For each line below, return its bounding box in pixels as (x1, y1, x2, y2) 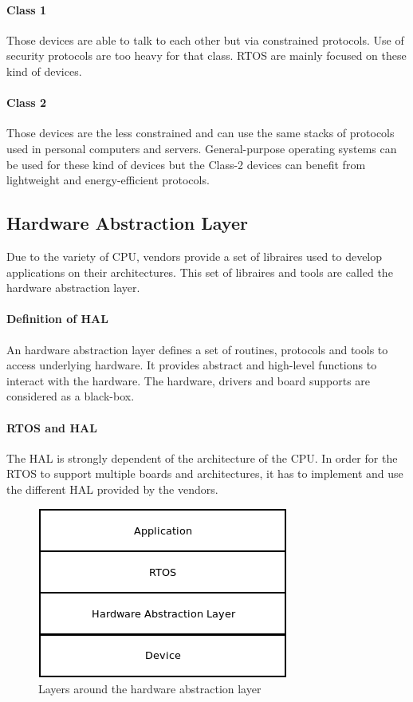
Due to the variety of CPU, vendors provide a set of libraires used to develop (6, 247, 383, 264)
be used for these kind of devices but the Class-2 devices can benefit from (6, 156, 366, 172)
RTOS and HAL (6, 419, 97, 436)
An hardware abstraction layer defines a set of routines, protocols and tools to (6, 341, 388, 357)
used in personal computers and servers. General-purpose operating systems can (6, 140, 397, 156)
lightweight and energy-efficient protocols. (6, 172, 210, 188)
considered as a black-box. (6, 388, 135, 404)
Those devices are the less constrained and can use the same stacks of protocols (6, 124, 395, 141)
